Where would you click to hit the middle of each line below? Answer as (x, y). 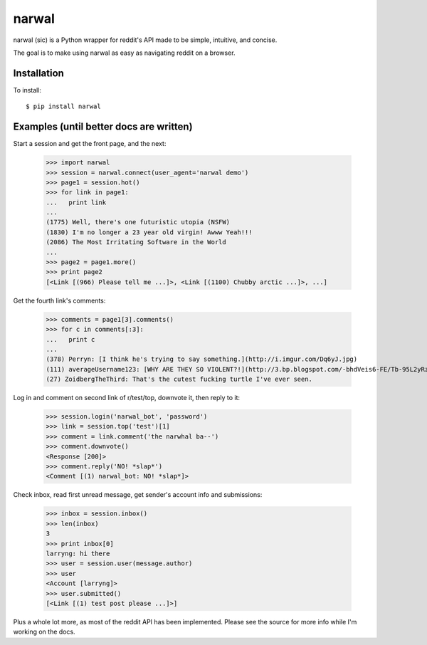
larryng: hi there (78, 553)
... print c (70, 339)
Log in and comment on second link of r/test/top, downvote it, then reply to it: (127, 398)
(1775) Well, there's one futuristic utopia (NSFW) (138, 222)
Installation (38, 73)
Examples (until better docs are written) (103, 127)
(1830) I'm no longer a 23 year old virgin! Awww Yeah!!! (149, 232)
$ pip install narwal (63, 106)
